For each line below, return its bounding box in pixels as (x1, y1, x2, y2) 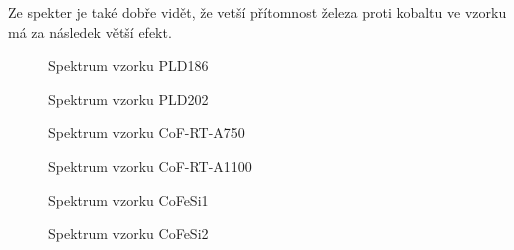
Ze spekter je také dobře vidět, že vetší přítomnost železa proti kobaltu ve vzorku (8, 2, 507, 22)
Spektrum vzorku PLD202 (48, 88, 209, 109)
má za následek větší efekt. (8, 21, 172, 42)
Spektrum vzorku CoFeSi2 (48, 223, 209, 244)
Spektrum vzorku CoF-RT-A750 (48, 122, 245, 143)
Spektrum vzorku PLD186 (48, 55, 209, 76)
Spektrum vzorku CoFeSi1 (48, 189, 209, 210)
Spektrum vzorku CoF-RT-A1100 (48, 155, 252, 176)
